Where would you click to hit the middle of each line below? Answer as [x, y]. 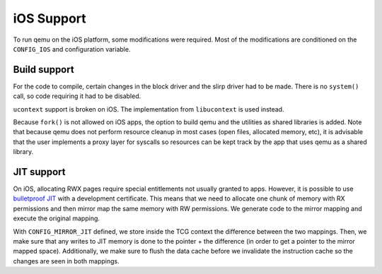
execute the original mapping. [57, 218]
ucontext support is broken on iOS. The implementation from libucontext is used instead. [149, 109]
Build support [44, 70]
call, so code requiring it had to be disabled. [77, 96]
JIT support [40, 172]
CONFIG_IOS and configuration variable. [72, 49]
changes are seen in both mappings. [66, 261]
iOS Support [50, 18]
